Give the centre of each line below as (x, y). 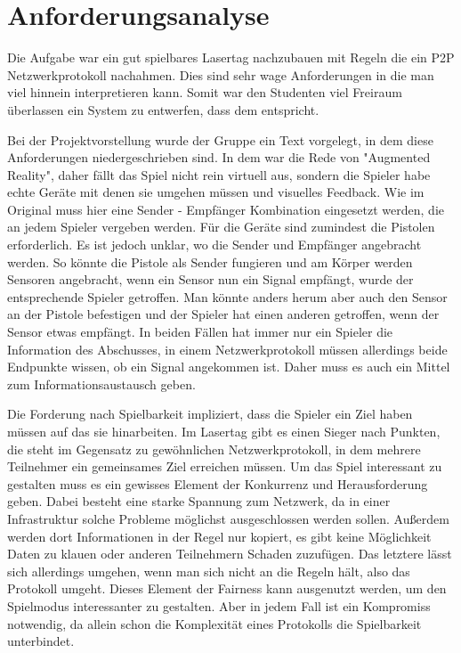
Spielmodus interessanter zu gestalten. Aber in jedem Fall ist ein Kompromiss (219, 605)
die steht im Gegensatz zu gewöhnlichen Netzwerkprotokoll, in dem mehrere (214, 449)
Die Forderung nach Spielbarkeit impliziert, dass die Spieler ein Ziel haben (210, 414)
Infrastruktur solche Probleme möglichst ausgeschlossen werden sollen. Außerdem (228, 518)
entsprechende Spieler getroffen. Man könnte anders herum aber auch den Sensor (227, 296)
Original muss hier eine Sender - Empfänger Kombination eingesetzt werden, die (226, 209)
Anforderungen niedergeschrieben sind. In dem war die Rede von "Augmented (219, 157)
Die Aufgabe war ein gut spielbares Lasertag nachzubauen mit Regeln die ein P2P (231, 57)
